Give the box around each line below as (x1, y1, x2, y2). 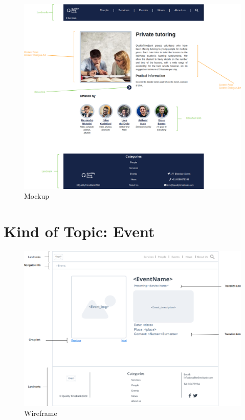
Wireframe (24, 408, 57, 418)
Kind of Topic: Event (4, 221, 155, 242)
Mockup (24, 191, 50, 201)
